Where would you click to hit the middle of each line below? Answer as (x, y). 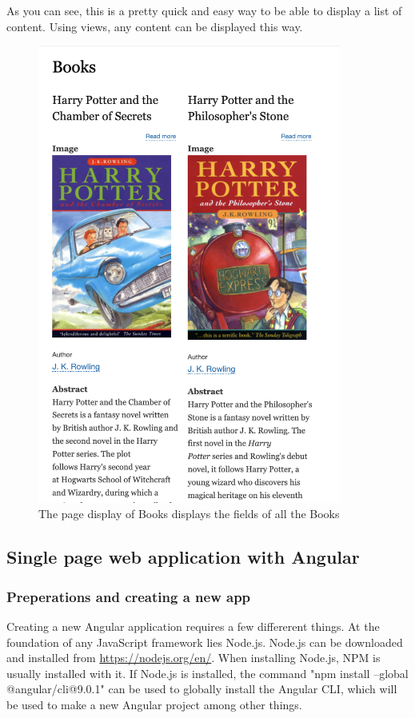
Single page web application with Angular (183, 557)
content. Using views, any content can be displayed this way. (155, 26)
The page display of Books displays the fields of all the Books (189, 514)
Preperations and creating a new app (129, 596)
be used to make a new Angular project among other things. (154, 704)
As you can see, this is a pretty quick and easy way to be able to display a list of (204, 10)
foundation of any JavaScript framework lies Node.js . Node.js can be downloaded (205, 642)
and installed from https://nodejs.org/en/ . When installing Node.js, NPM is (194, 658)
